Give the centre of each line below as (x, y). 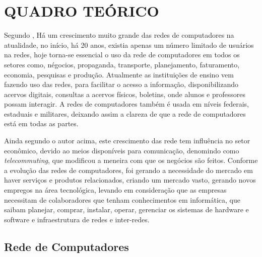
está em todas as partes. (41, 123)
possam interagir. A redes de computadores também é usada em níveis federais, (127, 104)
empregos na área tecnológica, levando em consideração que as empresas (115, 190)
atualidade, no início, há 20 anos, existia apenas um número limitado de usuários (129, 45)
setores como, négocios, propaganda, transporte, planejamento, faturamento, (122, 64)
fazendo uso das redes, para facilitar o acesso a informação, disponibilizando (121, 84)
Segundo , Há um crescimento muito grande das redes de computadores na (119, 35)
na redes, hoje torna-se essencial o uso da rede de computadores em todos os (122, 55)
